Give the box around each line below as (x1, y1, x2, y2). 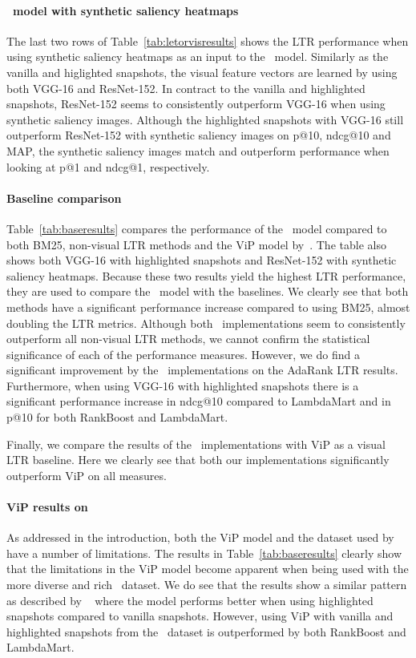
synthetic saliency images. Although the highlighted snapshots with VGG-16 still (6, 111, 404, 127)
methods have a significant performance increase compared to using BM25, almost (6, 298, 410, 315)
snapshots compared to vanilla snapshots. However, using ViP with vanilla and (6, 608, 394, 624)
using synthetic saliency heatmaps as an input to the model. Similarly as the (6, 48, 389, 65)
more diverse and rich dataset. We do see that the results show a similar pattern (6, 576, 407, 593)
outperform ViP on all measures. (6, 466, 167, 483)
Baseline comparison (6, 189, 122, 206)
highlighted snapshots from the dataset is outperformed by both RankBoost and (6, 623, 406, 640)
